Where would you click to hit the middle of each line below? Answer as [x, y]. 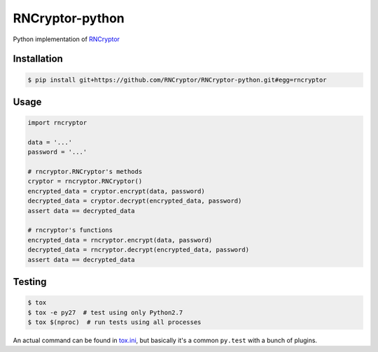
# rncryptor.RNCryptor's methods [85, 172]
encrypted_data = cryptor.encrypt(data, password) [117, 191]
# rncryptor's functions [70, 230]
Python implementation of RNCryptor [66, 39]
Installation [38, 59]
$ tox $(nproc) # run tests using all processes [114, 322]
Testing [30, 282]
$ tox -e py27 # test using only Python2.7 [105, 312]
